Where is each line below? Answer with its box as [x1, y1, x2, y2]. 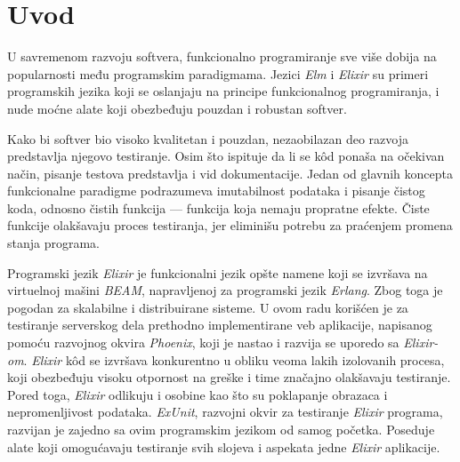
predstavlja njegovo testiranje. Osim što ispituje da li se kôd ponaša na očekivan [7, 147, 445, 165]
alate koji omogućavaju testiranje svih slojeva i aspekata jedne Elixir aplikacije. [7, 437, 440, 456]
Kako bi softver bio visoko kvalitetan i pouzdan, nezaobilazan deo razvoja [7, 129, 408, 147]
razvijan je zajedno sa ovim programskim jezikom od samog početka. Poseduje [7, 420, 435, 438]
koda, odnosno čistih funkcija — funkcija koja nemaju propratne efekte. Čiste [7, 198, 430, 217]
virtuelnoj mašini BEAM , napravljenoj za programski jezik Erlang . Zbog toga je [7, 281, 443, 299]
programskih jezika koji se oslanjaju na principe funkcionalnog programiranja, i [7, 82, 440, 100]
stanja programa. [7, 234, 101, 252]
